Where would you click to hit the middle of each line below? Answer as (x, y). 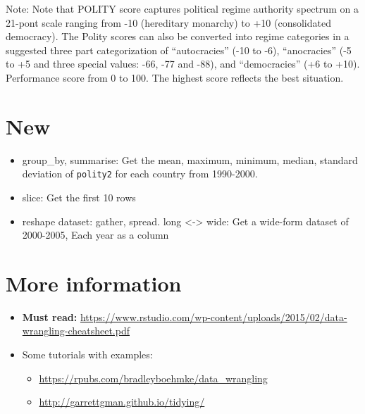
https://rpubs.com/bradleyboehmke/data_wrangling (153, 378)
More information (94, 283)
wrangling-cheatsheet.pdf (76, 331)
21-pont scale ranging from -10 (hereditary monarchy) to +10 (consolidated (168, 22)
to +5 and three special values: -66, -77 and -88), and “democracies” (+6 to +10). (183, 64)
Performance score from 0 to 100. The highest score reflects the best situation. (175, 77)
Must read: (50, 316)
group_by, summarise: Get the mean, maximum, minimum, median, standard (190, 159)
